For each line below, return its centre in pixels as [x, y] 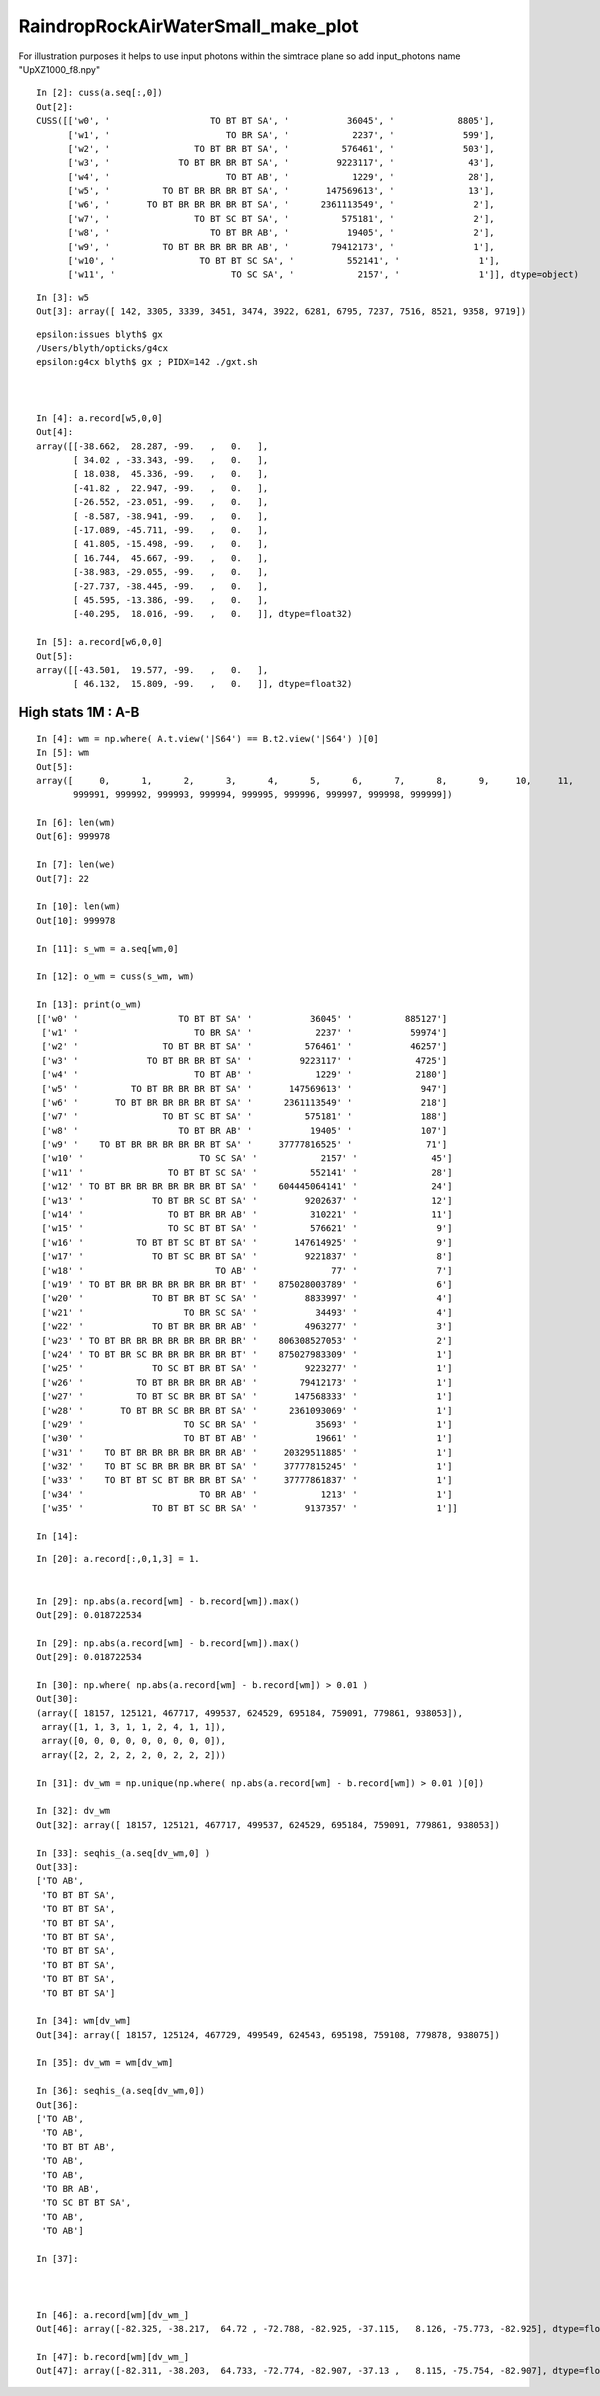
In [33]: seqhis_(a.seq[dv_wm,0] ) [123, 1853]
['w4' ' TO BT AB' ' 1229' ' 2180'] [244, 1074]
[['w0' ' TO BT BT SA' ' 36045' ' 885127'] [242, 1018]
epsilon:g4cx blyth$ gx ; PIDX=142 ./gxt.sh [147, 362]
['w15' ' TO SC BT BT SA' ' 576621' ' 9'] [247, 1228]
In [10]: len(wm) [78, 906]
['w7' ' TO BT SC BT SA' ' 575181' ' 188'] [244, 1116]
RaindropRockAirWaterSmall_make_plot [188, 26]
